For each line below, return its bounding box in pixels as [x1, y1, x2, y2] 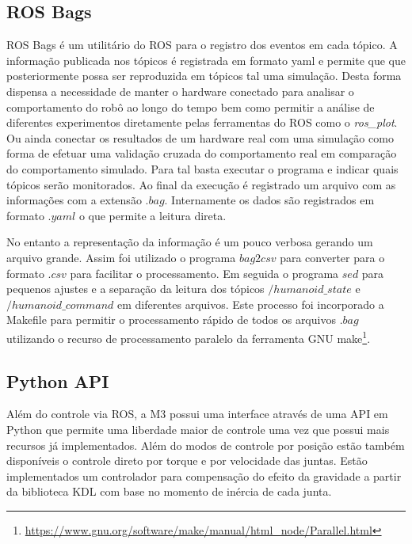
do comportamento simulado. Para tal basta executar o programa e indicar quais [6, 160, 399, 177]
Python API [6, 368, 109, 393]
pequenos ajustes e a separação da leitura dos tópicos [6, 280, 265, 297]
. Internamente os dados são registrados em [164, 192, 375, 208]
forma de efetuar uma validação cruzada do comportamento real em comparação [6, 145, 397, 162]
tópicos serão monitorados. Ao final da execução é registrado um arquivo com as [6, 176, 396, 192]
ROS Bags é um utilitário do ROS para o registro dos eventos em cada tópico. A [6, 36, 398, 53]
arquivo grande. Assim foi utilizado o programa [6, 249, 236, 265]
